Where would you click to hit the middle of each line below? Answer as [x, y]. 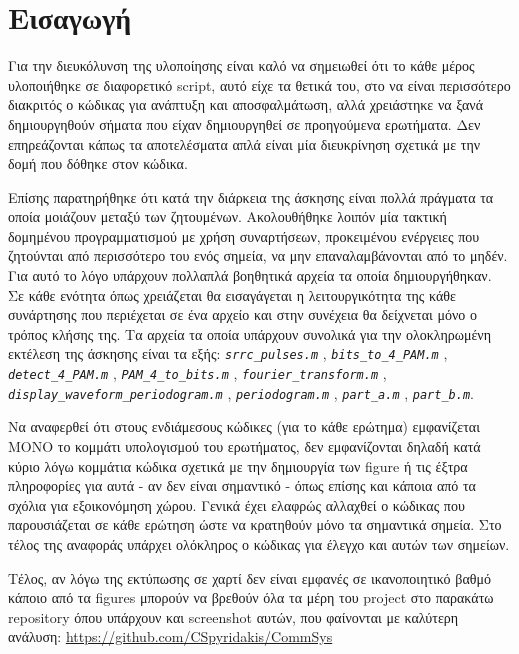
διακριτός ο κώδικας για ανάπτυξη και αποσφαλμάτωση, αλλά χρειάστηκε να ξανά [245, 104]
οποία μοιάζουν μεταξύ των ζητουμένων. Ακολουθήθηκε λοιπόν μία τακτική [227, 216]
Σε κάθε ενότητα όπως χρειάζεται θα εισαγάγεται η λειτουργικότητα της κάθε [232, 294]
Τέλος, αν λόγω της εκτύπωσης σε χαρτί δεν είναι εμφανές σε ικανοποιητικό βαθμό [249, 577]
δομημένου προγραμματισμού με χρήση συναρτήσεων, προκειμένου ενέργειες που [244, 235]
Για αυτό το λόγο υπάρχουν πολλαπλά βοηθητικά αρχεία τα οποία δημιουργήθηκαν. [250, 275]
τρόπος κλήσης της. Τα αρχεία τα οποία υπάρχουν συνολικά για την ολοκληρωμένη [250, 333]
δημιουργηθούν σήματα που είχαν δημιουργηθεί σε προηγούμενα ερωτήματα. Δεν [244, 123]
